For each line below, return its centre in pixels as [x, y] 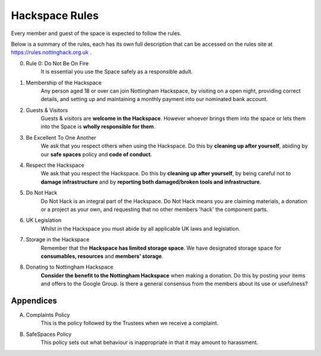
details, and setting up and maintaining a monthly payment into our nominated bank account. [154, 99]
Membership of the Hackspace [64, 83]
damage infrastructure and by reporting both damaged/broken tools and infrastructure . [151, 182]
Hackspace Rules [55, 15]
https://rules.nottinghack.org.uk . [51, 52]
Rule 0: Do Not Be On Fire [57, 63]
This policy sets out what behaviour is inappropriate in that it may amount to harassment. [150, 342]
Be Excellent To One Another [61, 137]
